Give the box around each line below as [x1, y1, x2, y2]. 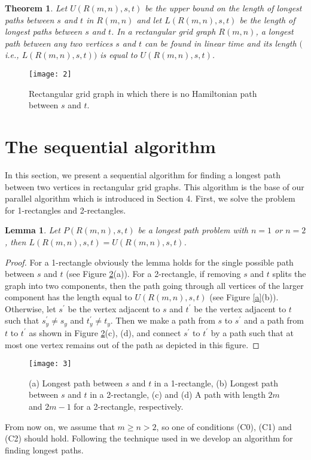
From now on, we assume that [5, 420, 115, 432]
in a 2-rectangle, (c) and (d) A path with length [90, 388, 266, 401]
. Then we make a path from [110, 314, 215, 327]
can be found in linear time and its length [145, 36, 297, 49]
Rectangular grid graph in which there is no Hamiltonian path [29, 87, 257, 99]
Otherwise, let [5, 302, 56, 315]
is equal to [100, 48, 138, 61]
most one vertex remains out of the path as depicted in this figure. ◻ [5, 338, 260, 351]
